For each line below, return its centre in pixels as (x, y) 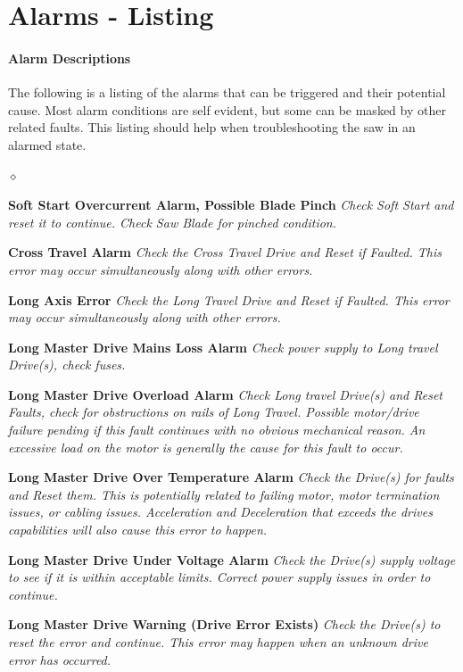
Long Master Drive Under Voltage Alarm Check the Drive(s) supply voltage (232, 559)
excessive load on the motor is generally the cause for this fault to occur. (206, 447)
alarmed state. (47, 144)
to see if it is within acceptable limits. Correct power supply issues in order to (219, 577)
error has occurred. (60, 659)
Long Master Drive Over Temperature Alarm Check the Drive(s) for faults (231, 477)
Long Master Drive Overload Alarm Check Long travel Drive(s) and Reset (226, 394)
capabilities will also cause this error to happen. (138, 530)
